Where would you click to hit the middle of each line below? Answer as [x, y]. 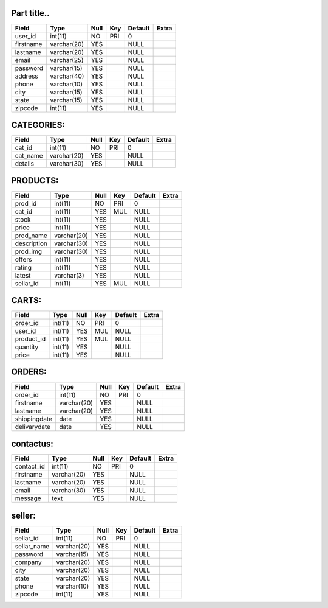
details [25, 164]
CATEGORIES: [38, 125]
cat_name [29, 156]
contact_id [30, 467]
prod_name [31, 236]
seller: [23, 515]
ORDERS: [29, 372]
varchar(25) [67, 60]
